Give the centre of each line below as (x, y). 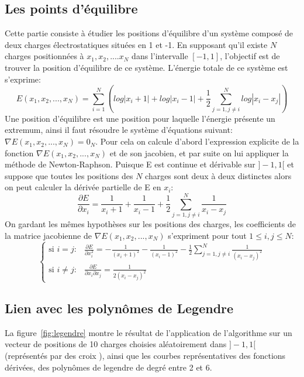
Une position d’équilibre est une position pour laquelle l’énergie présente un (140, 118)
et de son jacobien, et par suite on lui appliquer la (199, 152)
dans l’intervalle (160, 56)
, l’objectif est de (250, 56)
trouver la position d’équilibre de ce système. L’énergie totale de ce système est (146, 67)
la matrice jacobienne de (48, 235)
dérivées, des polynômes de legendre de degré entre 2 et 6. (108, 367)
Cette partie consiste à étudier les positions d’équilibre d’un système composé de (149, 33)
